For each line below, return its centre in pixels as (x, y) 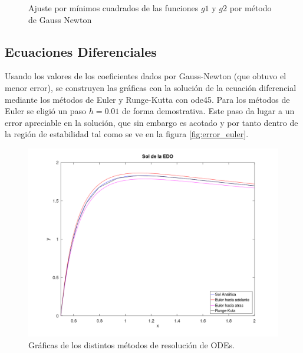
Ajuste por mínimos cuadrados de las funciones (113, 8)
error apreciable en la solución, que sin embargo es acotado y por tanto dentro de (151, 122)
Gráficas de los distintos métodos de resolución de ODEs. (131, 344)
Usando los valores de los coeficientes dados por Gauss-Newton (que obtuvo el (146, 76)
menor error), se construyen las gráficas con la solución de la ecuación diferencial (151, 87)
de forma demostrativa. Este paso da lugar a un (208, 111)
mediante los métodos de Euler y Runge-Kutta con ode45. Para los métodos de (147, 99)
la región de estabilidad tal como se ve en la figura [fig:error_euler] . (127, 134)
